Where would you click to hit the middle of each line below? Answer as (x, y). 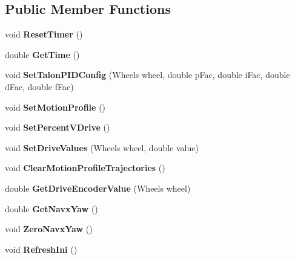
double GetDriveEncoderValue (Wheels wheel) (98, 188)
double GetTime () (42, 54)
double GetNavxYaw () (51, 208)
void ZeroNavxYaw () (49, 229)
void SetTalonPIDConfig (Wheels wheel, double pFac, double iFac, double (147, 75)
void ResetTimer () (44, 34)
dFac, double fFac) (39, 86)
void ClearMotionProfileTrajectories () (85, 168)
